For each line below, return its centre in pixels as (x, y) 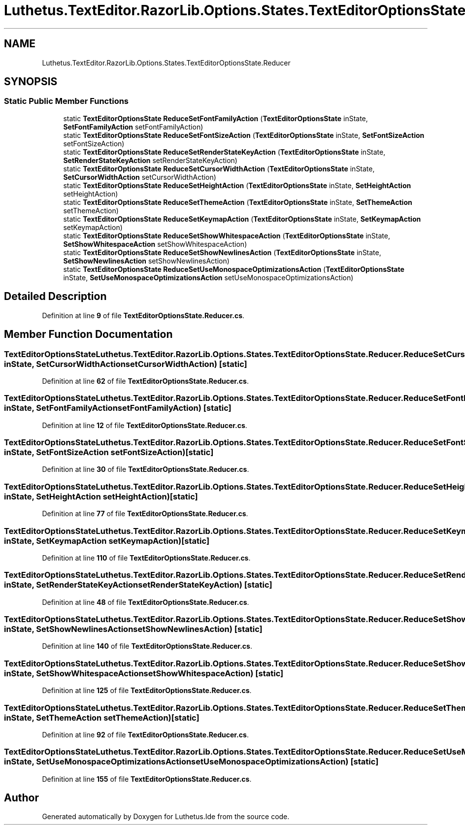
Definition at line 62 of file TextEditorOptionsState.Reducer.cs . (145, 381)
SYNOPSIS (31, 82)
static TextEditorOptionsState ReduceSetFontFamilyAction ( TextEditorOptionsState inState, (216, 118)
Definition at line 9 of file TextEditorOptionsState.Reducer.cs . (143, 315)
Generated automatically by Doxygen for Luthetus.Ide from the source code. (166, 817)
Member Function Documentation (88, 334)
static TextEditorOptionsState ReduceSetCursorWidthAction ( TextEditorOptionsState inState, (219, 168)
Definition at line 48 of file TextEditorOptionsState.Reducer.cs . (146, 602)
